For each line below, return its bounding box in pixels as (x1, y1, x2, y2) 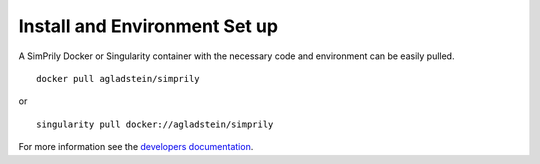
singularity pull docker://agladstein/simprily (36, 118, 274, 130)
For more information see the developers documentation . (18, 141, 254, 153)
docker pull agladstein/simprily (36, 73, 200, 84)
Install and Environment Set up (18, 15, 279, 37)
